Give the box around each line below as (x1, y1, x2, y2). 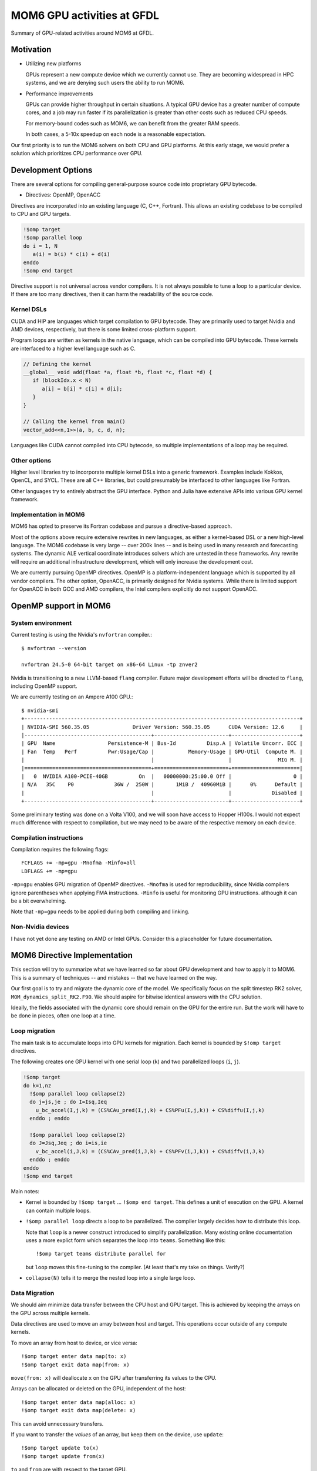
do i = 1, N (23, 242, 58, 249)
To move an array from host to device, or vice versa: (11, 1339, 137, 1346)
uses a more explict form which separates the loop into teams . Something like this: (25, 1236, 226, 1244)
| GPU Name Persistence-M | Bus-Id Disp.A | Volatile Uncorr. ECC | (21, 740, 303, 747)
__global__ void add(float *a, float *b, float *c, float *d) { (23, 369, 213, 376)
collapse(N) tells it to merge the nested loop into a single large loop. (25, 1274, 195, 1282)
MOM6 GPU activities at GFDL (11, 9, 160, 22)
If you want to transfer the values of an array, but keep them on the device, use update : (11, 1430, 224, 1438)
